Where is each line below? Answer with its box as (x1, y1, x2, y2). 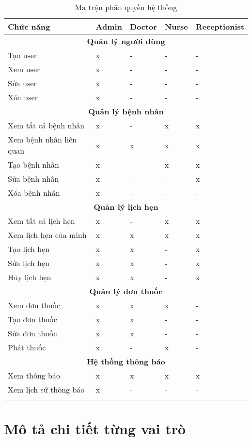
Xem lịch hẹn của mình (8, 229, 87, 240)
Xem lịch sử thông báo (8, 384, 85, 395)
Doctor (129, 21, 157, 32)
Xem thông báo (8, 370, 61, 381)
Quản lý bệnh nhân (88, 106, 164, 117)
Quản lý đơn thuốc (89, 285, 163, 297)
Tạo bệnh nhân (8, 159, 59, 170)
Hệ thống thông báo (87, 356, 165, 367)
